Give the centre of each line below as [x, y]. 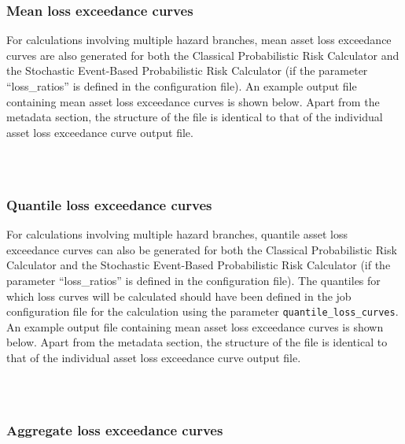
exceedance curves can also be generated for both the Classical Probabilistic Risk [202, 249]
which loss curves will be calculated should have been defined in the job [179, 296]
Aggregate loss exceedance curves [115, 430]
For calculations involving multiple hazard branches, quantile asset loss [177, 234]
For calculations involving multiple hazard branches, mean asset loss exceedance [199, 40]
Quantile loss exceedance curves [109, 204]
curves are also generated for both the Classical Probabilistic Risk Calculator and [203, 55]
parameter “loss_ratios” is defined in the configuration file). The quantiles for [193, 280]
